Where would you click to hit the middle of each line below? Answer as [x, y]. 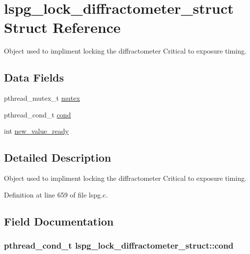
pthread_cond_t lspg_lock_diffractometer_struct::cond [119, 245]
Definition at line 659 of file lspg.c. [56, 194]
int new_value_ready [36, 131]
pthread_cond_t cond [38, 114]
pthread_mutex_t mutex [42, 98]
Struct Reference [62, 27]
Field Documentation [59, 221]
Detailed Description [58, 157]
